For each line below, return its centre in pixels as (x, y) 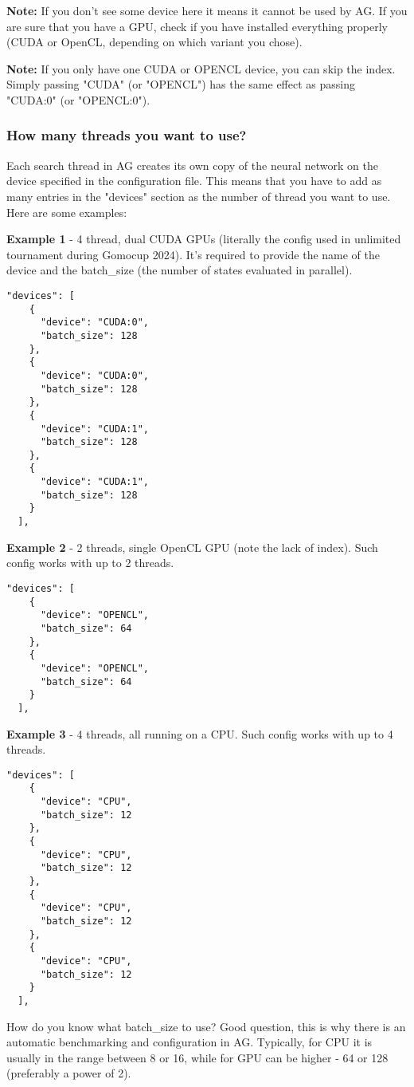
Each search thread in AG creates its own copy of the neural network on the (192, 165)
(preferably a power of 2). (69, 1073)
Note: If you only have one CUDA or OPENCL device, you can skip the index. (201, 68)
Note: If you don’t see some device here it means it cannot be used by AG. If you (207, 10)
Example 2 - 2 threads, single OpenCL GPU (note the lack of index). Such (192, 547)
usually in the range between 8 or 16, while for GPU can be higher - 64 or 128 (197, 1057)
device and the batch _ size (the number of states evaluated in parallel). (180, 270)
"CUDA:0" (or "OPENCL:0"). (78, 99)
